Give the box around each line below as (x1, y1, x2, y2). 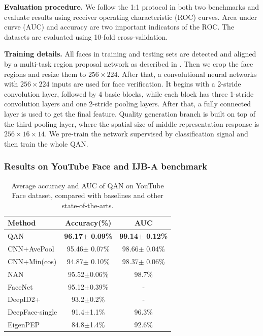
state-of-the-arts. (61, 200, 114, 210)
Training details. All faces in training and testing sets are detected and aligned (4, 48, 256, 59)
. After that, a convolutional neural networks (117, 68, 257, 79)
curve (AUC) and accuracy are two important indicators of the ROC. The (4, 21, 235, 32)
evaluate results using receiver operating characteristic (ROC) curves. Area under (4, 11, 257, 22)
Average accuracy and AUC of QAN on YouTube (11, 180, 164, 190)
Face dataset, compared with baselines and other (12, 190, 163, 201)
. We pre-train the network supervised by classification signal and (45, 128, 248, 139)
